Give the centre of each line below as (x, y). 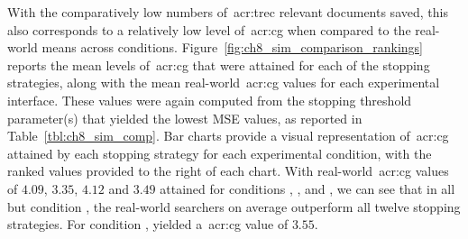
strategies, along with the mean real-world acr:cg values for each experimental (224, 83)
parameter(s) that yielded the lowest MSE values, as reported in (185, 118)
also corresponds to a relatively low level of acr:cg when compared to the (209, 29)
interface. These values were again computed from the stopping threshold (210, 100)
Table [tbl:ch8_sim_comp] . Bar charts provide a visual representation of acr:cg (228, 136)
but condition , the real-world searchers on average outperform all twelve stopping (234, 206)
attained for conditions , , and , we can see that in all (307, 188)
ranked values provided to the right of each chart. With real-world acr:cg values (228, 171)
